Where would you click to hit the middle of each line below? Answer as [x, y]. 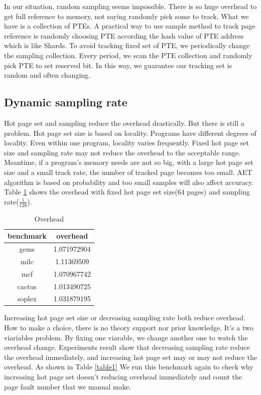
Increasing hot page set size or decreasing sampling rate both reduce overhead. [125, 318]
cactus [27, 286]
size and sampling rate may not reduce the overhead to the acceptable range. [122, 152]
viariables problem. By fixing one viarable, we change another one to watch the [126, 337]
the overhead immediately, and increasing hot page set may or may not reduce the [130, 357]
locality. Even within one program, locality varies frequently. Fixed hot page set [127, 143]
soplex [27, 299]
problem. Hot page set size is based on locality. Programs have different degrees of [130, 133]
